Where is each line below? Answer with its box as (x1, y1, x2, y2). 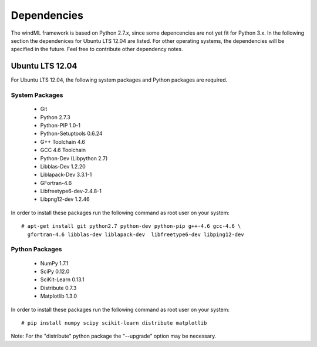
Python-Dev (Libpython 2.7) (40, 154, 108, 161)
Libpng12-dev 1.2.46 (40, 196, 90, 203)
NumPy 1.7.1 (40, 260, 69, 267)
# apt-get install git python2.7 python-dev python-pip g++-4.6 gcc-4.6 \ (21, 223, 241, 230)
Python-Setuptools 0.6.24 (40, 130, 103, 137)
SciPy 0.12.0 (40, 268, 70, 275)
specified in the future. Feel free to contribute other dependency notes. (11, 46, 183, 53)
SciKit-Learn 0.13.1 (40, 276, 85, 283)
